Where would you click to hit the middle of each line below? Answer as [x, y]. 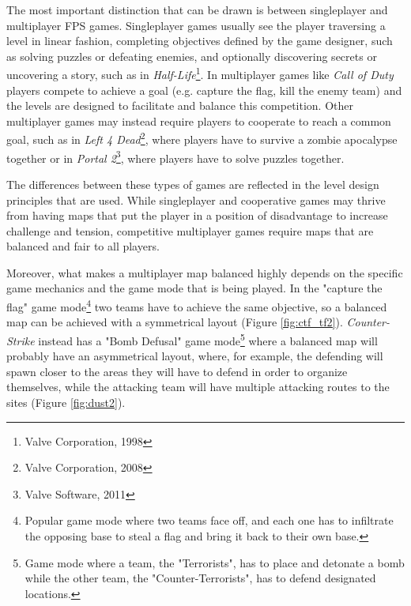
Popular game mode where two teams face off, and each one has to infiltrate [209, 520]
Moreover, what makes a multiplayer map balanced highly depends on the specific [205, 272]
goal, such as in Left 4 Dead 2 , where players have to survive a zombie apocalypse [202, 138]
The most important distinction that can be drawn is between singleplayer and [197, 9]
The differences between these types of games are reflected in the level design [193, 184]
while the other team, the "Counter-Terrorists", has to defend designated [200, 578]
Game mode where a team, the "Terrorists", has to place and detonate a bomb [215, 562]
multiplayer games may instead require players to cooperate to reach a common [199, 120]
